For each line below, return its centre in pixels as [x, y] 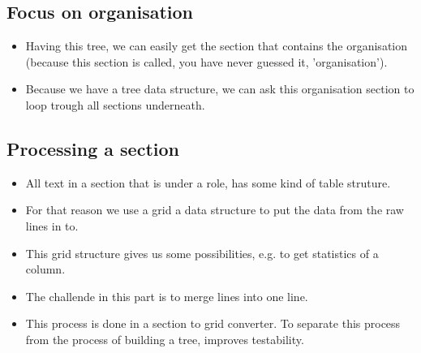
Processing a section [93, 148]
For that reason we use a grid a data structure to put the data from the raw [215, 210]
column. [45, 269]
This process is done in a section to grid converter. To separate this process [213, 323]
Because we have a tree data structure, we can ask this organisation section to [220, 89]
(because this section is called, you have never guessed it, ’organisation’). [206, 61]
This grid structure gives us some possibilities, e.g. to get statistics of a [202, 253]
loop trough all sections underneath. [115, 104]
